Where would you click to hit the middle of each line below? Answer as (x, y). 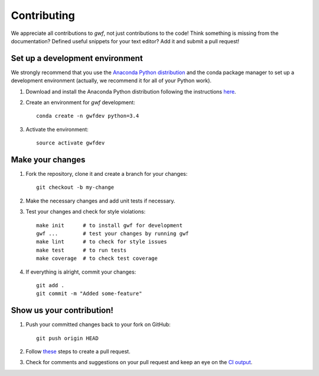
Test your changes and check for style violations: (86, 212)
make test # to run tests (82, 250)
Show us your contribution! (62, 311)
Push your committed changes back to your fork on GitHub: (98, 324)
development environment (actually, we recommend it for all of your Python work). (111, 81)
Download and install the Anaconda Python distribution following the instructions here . (131, 91)
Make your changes (48, 160)
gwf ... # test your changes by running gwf (113, 234)
